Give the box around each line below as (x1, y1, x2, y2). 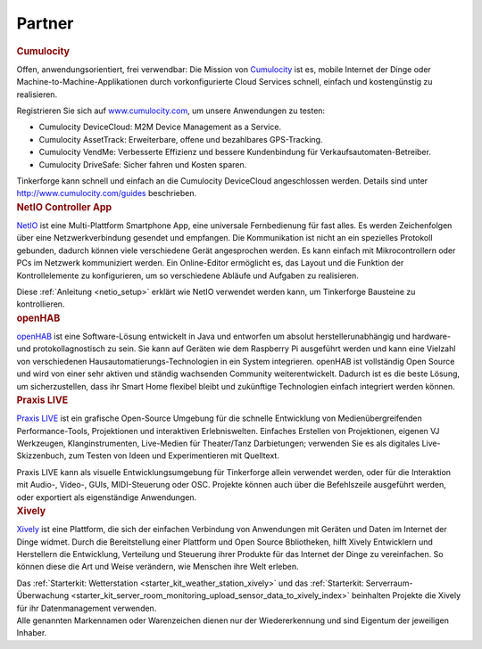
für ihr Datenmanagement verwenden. (16, 603, 157, 613)
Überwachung (16, 590, 70, 601)
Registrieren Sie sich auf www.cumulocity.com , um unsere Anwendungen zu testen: (16, 105, 326, 116)
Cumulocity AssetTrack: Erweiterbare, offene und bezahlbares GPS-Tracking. (38, 134, 323, 144)
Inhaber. (16, 628, 47, 638)
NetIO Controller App (16, 201, 112, 213)
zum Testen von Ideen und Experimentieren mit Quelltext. (68, 450, 280, 461)
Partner (16, 13, 74, 33)
